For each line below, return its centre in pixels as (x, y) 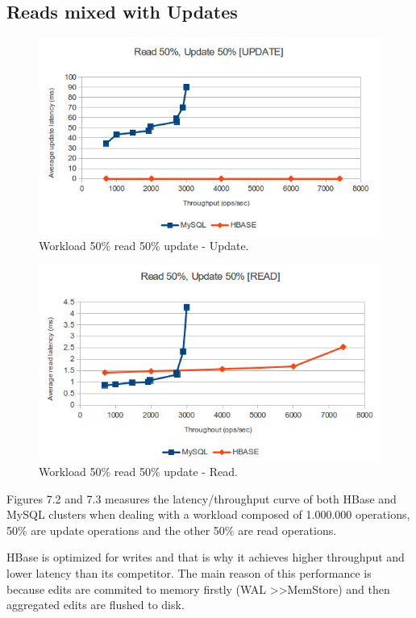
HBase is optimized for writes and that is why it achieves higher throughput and (206, 557)
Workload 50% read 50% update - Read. (138, 471)
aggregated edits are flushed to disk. (96, 605)
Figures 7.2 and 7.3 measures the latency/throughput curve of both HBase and (202, 498)
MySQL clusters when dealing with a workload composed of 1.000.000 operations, (208, 514)
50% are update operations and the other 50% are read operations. (172, 530)
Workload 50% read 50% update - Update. (144, 245)
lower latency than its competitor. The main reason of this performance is (189, 572)
